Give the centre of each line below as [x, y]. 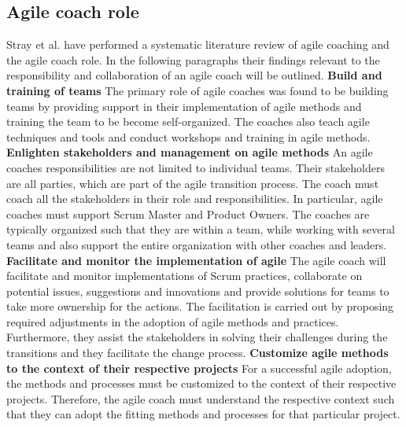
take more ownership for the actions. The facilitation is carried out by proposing [200, 306]
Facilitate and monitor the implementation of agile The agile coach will [196, 260]
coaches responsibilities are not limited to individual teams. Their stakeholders [196, 167]
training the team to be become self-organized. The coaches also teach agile [188, 121]
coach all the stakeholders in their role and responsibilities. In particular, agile [195, 199]
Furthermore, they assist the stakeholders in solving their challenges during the [197, 337]
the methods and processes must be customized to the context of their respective [201, 383]
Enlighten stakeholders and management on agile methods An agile [190, 152]
